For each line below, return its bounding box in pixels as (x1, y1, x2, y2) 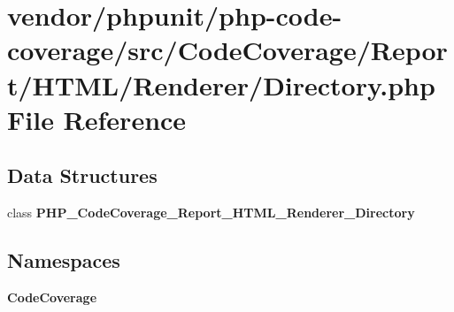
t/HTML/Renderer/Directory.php (7, 66, 435, 103)
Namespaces (7, 247, 120, 274)
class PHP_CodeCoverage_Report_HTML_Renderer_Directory (7, 203, 415, 222)
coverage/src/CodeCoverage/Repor (7, 32, 448, 68)
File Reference (7, 101, 187, 137)
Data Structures (7, 162, 158, 189)
